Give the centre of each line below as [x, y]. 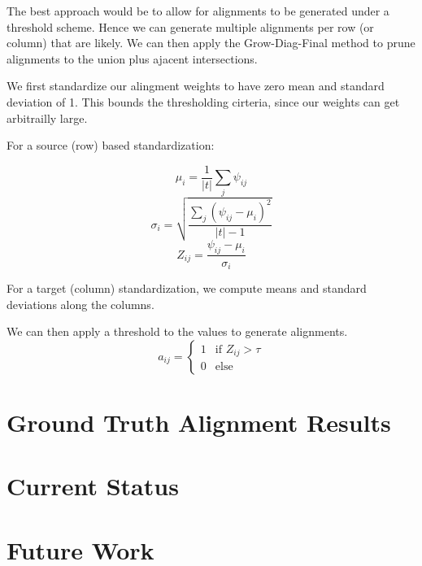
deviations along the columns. [80, 304]
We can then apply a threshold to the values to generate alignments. [177, 331]
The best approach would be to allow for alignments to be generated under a [198, 11]
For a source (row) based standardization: [111, 145]
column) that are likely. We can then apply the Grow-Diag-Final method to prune [211, 43]
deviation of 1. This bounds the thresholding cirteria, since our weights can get [203, 101]
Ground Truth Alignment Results [199, 422]
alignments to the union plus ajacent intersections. [132, 58]
